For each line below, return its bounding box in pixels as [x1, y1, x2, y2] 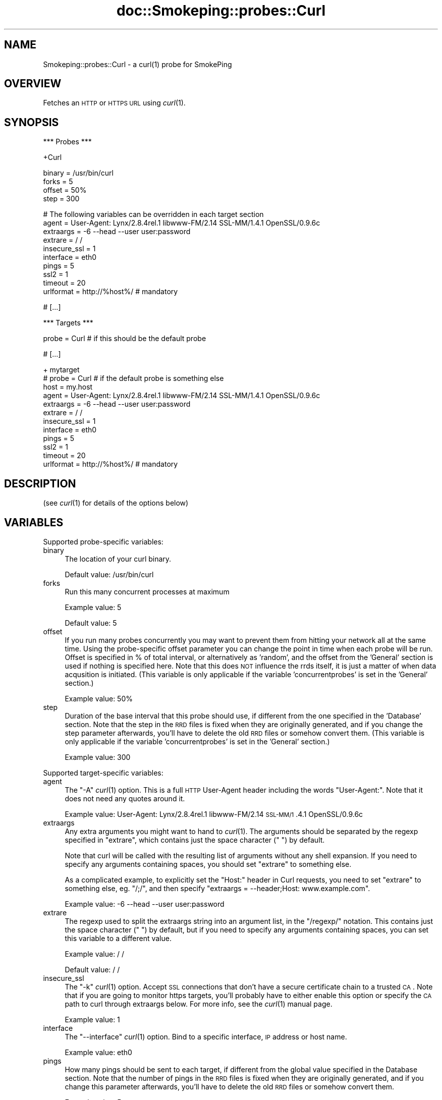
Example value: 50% [65, 694, 133, 703]
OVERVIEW [4, 77, 62, 90]
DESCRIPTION [4, 477, 76, 490]
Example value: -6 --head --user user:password [65, 899, 225, 908]
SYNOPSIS [4, 116, 59, 129]
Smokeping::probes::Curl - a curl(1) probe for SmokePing [43, 60, 232, 69]
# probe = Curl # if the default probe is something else [43, 374, 224, 383]
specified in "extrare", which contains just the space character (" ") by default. [65, 835, 325, 844]
